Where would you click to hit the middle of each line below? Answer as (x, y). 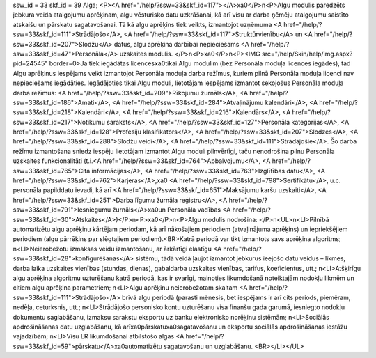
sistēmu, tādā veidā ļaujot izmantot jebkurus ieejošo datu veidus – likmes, (241, 258)
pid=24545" (30, 63)
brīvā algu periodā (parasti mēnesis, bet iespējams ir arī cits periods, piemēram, (236, 297)
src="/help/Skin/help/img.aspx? (307, 54)
